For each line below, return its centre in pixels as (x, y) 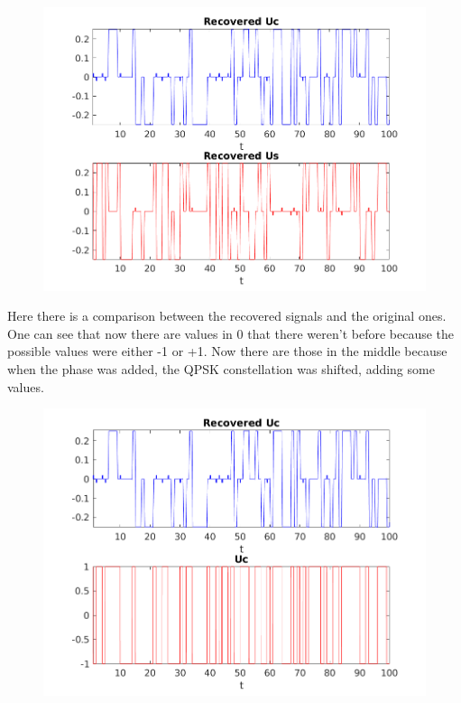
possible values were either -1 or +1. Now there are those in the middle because (227, 351)
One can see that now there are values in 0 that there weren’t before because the (231, 333)
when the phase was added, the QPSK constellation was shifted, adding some (221, 368)
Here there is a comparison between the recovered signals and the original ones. (227, 316)
